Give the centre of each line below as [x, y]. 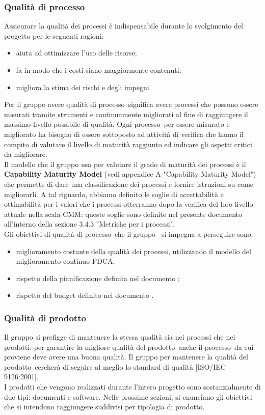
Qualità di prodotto [45, 317]
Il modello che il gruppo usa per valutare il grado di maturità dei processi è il [125, 164]
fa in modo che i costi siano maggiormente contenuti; [99, 70]
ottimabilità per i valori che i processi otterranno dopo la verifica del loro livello [129, 204]
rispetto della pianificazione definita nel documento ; [98, 278]
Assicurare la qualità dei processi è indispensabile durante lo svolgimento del [124, 26]
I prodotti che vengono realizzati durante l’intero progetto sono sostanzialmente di [132, 387]
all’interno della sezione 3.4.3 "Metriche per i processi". [89, 224]
